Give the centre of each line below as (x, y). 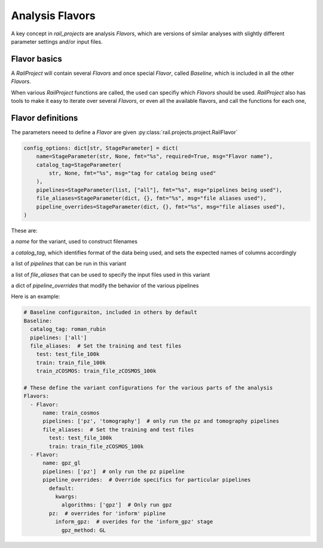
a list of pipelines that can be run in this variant (69, 264)
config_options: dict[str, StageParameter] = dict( (101, 148)
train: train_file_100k (71, 363)
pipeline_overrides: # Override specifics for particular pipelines (147, 480)
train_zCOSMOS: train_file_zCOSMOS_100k (96, 371)
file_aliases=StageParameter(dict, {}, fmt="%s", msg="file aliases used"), (151, 198)
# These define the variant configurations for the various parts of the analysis (148, 388)
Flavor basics (36, 59)
